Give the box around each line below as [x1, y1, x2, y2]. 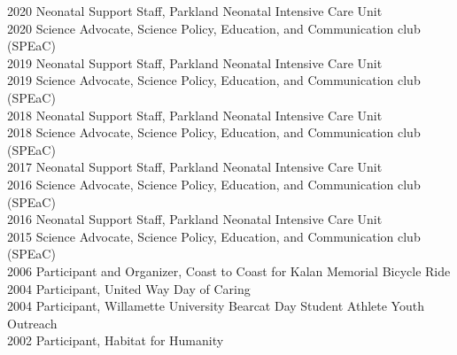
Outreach [7, 313, 58, 332]
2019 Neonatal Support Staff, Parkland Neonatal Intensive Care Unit [7, 53, 383, 72]
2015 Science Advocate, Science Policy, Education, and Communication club [7, 227, 421, 245]
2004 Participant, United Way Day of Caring [7, 279, 251, 297]
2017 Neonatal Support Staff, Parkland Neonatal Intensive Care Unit [7, 158, 383, 176]
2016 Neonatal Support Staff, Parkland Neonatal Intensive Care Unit [7, 210, 383, 228]
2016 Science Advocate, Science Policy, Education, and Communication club [7, 174, 421, 193]
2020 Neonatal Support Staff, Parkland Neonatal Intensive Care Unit [7, 2, 383, 19]
